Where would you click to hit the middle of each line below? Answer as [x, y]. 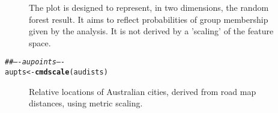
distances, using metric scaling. [86, 103]
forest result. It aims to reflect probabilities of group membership [149, 19]
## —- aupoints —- [35, 62]
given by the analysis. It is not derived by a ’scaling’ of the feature [151, 31]
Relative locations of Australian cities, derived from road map [143, 91]
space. [40, 42]
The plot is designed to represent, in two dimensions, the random [149, 7]
